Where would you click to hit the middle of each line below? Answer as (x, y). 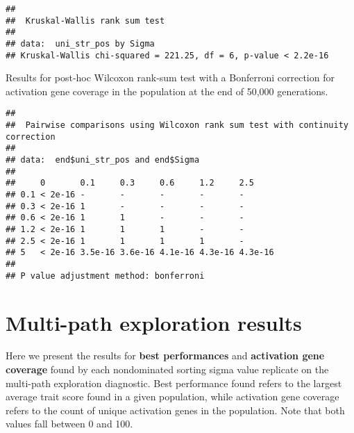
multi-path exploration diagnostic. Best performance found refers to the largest (174, 383)
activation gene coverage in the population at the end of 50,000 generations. (167, 91)
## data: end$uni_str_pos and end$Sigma (103, 160)
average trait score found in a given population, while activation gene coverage (172, 397)
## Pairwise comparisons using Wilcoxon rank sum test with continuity (177, 125)
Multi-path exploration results (154, 322)
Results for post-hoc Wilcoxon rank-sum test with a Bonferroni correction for (170, 77)
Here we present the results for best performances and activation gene (165, 356)
